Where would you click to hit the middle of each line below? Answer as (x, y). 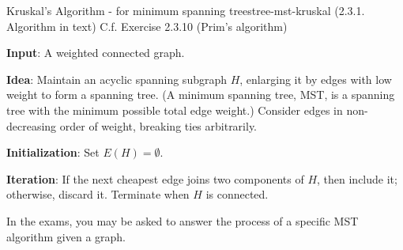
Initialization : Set (53, 152)
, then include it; (357, 178)
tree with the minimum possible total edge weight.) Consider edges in (175, 110)
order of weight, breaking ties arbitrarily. (158, 125)
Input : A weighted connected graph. (96, 53)
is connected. (237, 194)
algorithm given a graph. (66, 236)
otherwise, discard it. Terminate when (98, 194)
